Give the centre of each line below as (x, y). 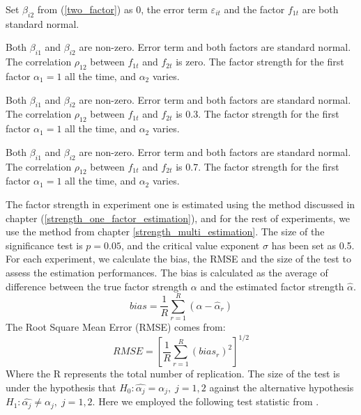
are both (320, 9)
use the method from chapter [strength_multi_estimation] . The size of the (165, 232)
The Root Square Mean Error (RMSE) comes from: (116, 327)
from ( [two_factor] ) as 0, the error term (122, 9)
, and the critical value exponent (190, 245)
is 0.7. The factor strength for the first (258, 166)
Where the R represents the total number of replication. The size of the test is (173, 374)
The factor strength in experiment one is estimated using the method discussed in (180, 204)
